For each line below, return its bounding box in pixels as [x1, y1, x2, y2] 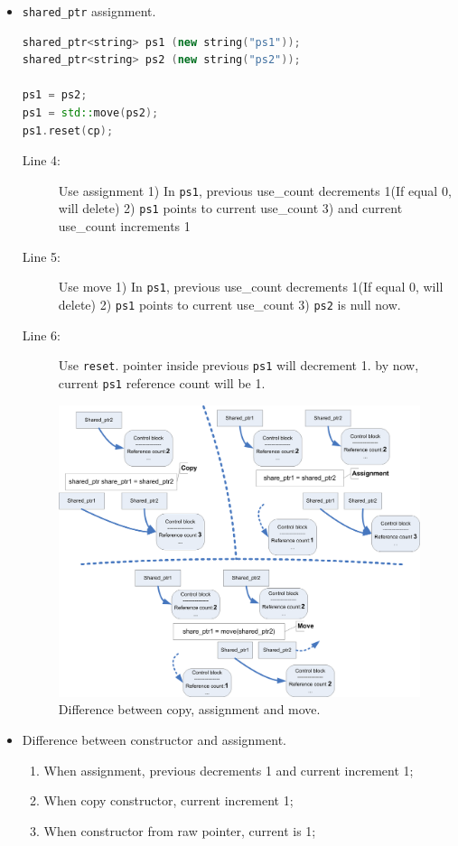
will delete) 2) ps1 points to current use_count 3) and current [58, 199, 403, 218]
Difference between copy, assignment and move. [58, 700, 321, 719]
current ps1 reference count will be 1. [58, 373, 266, 392]
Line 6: [22, 325, 61, 344]
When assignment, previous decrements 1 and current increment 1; [43, 760, 414, 779]
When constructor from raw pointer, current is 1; [43, 821, 316, 840]
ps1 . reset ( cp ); [22, 124, 114, 137]
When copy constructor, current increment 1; [43, 791, 294, 810]
